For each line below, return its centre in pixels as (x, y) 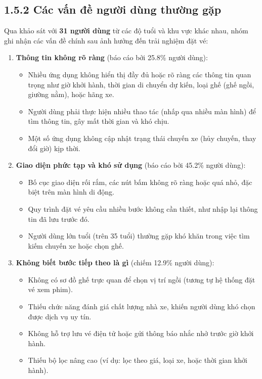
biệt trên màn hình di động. (71, 192)
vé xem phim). (50, 289)
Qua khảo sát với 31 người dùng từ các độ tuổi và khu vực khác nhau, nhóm (126, 31)
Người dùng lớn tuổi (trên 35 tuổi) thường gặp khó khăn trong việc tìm (139, 236)
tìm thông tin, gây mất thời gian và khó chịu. (99, 121)
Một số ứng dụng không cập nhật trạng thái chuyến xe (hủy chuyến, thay (142, 138)
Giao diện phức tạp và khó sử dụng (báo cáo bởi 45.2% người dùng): (131, 165)
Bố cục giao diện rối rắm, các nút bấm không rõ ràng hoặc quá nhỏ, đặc (140, 182)
